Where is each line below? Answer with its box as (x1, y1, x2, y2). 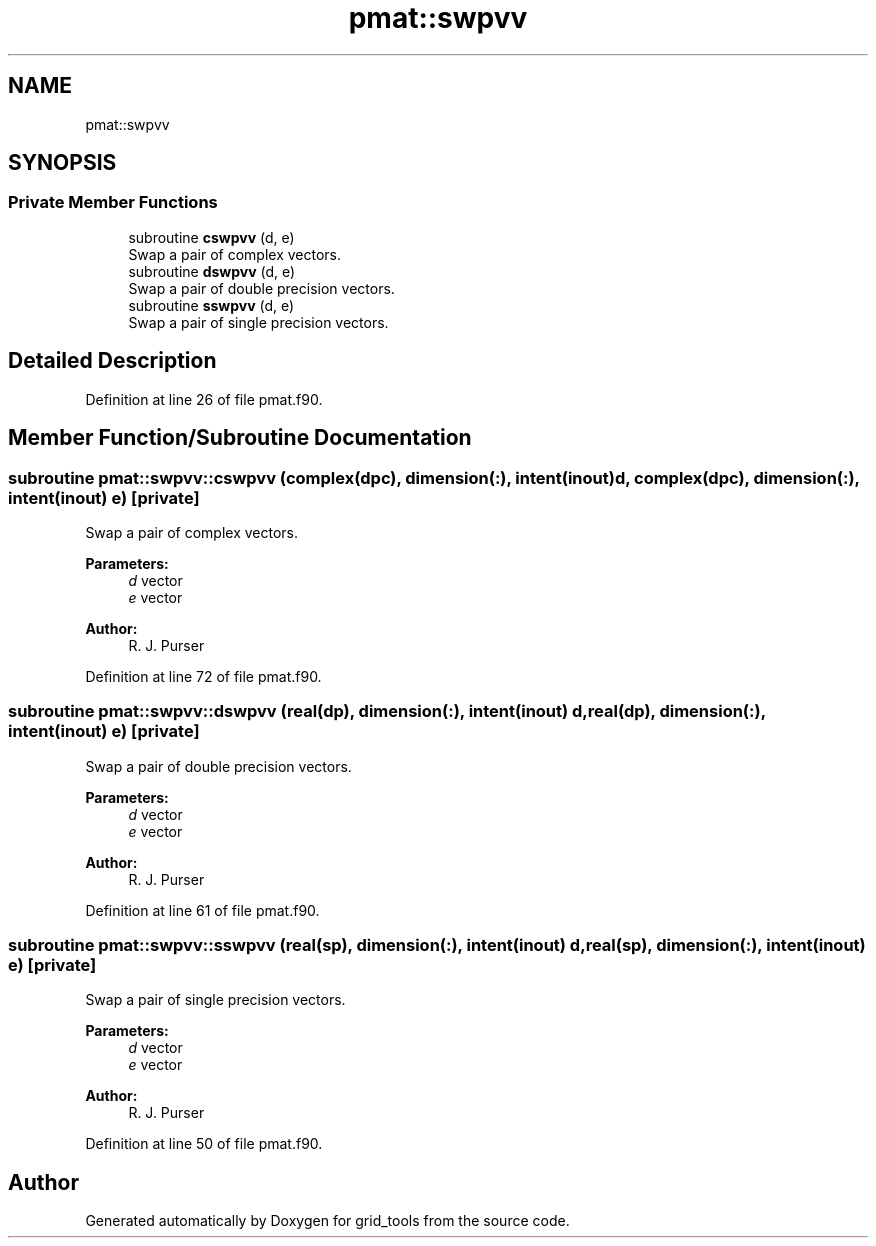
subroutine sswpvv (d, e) (128, 296, 295, 314)
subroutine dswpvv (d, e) (128, 262, 296, 280)
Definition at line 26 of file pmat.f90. (85, 390, 323, 408)
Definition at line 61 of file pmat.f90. (85, 901, 320, 919)
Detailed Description (8, 348, 217, 374)
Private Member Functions (8, 192, 218, 213)
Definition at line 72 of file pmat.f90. (85, 667, 322, 685)
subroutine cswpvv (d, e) (128, 228, 295, 246)
